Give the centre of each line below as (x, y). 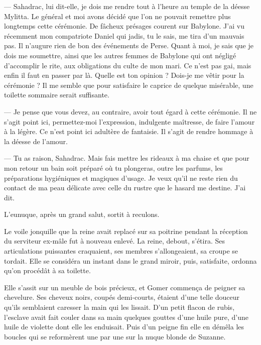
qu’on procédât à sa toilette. (47, 270)
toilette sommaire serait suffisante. (57, 95)
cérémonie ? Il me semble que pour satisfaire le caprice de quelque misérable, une (129, 85)
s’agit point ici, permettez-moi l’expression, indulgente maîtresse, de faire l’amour (129, 121)
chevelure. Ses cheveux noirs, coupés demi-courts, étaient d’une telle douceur (122, 297)
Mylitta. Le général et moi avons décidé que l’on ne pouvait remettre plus (117, 16)
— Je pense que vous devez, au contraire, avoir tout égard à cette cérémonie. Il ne (130, 111)
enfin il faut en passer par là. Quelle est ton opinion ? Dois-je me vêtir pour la (124, 75)
